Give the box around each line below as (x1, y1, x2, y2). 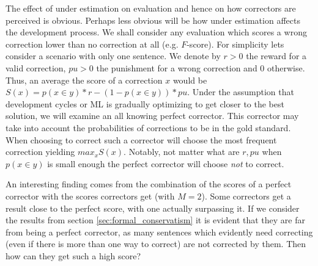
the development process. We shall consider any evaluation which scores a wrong (6, 26, 307, 38)
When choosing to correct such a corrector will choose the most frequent (6, 133, 277, 146)
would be (172, 73, 207, 86)
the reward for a (246, 49, 307, 62)
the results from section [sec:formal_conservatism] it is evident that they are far (6, 214, 305, 226)
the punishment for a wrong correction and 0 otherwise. (96, 61, 305, 74)
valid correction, (6, 61, 66, 74)
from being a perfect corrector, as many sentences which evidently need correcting (6, 225, 313, 238)
